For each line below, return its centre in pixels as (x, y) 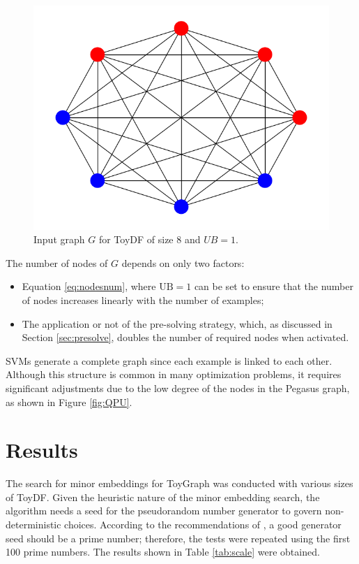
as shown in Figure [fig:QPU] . (69, 402)
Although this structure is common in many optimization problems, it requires (174, 374)
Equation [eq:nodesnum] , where (89, 286)
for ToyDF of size (136, 239)
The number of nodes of (57, 262)
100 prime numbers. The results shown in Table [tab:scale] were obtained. (163, 552)
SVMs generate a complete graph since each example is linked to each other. (169, 360)
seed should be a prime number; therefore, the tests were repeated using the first (178, 538)
